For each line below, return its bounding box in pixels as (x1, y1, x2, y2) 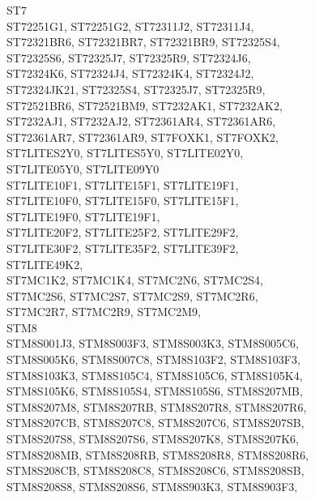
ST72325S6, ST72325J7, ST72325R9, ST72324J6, (6, 49, 251, 66)
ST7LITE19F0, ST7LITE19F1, (6, 207, 160, 224)
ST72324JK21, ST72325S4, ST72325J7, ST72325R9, (6, 80, 266, 97)
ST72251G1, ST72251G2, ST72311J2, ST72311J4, (6, 17, 254, 34)
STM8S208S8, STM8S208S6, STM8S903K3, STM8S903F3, (6, 477, 298, 494)
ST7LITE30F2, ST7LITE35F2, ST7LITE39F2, (6, 239, 239, 256)
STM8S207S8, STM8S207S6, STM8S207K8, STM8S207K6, (6, 430, 299, 447)
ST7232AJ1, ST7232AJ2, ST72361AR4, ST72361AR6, (6, 113, 276, 130)
